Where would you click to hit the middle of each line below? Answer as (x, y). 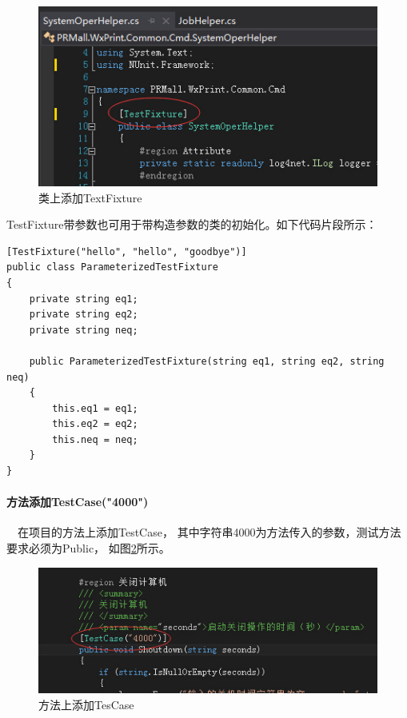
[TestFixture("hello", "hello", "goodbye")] (127, 251)
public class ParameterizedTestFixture (112, 267)
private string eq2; (84, 315)
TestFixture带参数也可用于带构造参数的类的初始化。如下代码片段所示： (192, 224)
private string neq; (84, 330)
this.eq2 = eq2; (95, 424)
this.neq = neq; (95, 439)
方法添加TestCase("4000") (78, 502)
